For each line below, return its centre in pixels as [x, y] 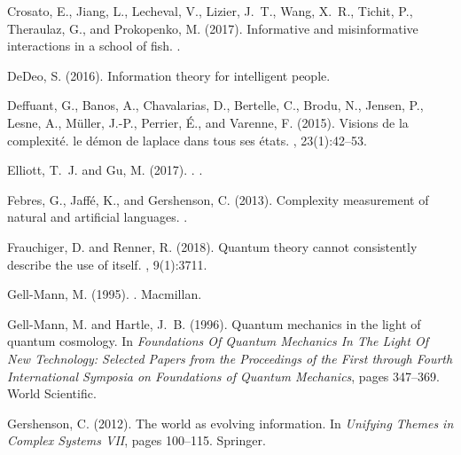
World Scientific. [52, 393]
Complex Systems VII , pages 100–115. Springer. [137, 440]
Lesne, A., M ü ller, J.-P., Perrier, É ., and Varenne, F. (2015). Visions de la [208, 122]
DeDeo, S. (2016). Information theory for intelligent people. [169, 75]
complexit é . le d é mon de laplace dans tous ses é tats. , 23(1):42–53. [187, 140]
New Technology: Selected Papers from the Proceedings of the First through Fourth [230, 358]
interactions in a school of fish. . [94, 46]
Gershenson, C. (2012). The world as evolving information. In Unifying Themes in [230, 423]
